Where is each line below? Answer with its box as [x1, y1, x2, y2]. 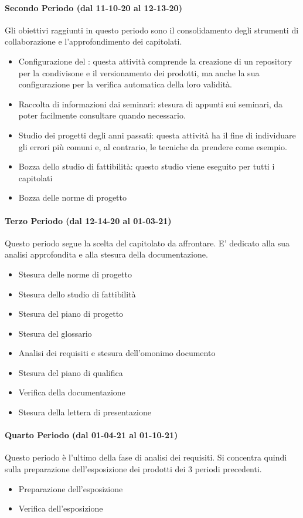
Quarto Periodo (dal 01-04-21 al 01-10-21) [5, 429, 178, 441]
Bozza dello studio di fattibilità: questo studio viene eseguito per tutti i [18, 160, 275, 172]
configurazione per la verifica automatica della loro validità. [18, 78, 232, 90]
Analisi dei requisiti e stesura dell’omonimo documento [18, 347, 216, 359]
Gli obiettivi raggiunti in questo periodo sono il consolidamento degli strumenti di [5, 23, 299, 36]
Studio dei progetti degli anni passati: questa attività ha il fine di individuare [18, 128, 296, 141]
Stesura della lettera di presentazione [18, 406, 152, 418]
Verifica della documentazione [18, 386, 125, 398]
